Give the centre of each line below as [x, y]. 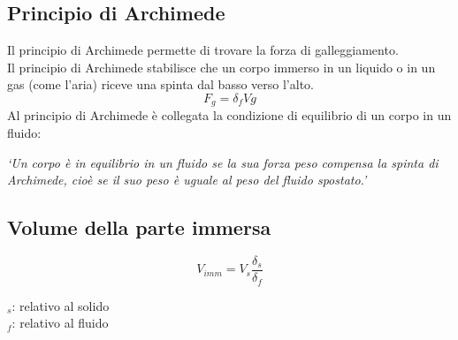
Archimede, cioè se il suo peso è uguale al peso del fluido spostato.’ [187, 180]
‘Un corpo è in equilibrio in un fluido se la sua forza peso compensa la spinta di [223, 162]
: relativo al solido [61, 305]
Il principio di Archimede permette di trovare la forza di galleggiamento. [203, 50]
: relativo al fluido [60, 323]
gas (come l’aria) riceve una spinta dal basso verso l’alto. [160, 84]
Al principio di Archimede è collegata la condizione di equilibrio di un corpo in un [229, 115]
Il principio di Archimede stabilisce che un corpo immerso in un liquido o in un [221, 67]
